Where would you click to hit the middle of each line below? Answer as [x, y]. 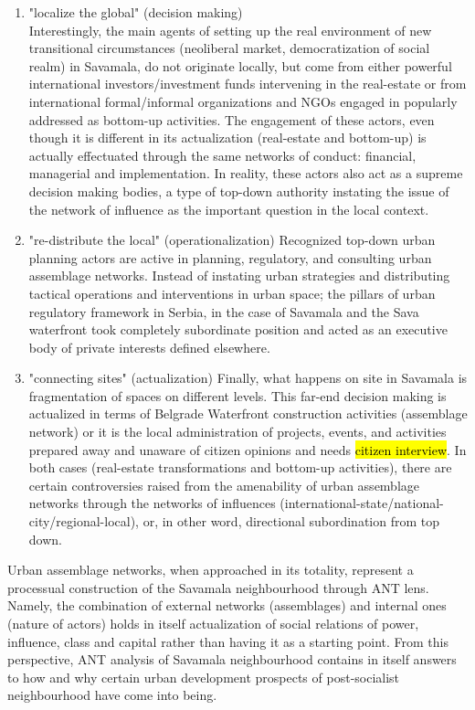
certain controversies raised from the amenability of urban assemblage [224, 485]
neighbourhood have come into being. [112, 695]
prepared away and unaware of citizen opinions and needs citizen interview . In [248, 449]
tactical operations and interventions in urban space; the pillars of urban [232, 293]
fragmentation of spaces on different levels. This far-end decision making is [237, 395]
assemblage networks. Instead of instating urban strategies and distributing [239, 276]
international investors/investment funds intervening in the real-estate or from [248, 84]
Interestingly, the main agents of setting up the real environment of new [230, 30]
